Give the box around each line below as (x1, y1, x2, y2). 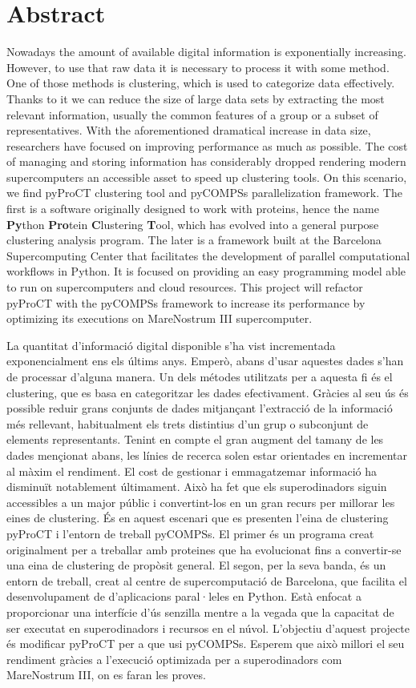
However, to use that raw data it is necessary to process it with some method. (6, 58, 390, 75)
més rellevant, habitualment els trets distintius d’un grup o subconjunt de (6, 415, 369, 432)
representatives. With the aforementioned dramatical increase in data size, (6, 122, 371, 139)
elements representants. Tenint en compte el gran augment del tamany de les (6, 431, 384, 448)
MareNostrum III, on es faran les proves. (6, 666, 206, 683)
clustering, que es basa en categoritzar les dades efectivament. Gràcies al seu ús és (6, 384, 409, 400)
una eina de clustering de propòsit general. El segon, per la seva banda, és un (6, 557, 386, 573)
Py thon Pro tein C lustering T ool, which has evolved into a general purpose (6, 215, 379, 232)
